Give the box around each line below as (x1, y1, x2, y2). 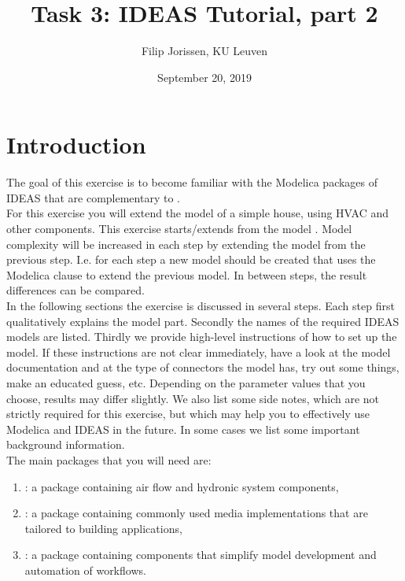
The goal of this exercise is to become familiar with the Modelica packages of (6, 174, 378, 191)
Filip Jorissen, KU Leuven (141, 43, 268, 59)
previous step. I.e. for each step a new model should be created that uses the (6, 251, 376, 268)
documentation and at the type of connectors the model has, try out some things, (6, 359, 399, 376)
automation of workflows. (24, 561, 146, 578)
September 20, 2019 (157, 68, 252, 85)
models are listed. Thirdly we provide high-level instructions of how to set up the (6, 328, 397, 345)
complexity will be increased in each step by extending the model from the (6, 235, 366, 252)
